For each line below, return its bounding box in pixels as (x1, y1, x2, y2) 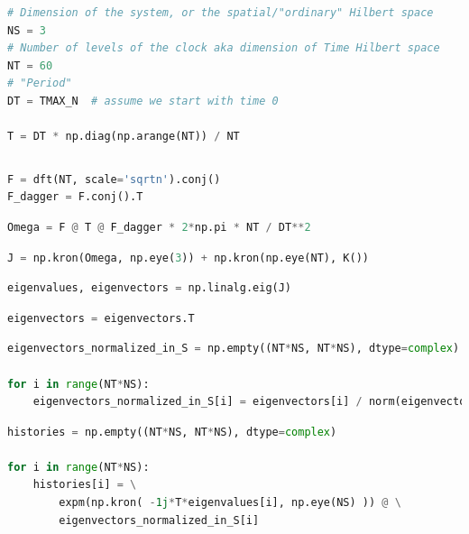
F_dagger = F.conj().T (7, 190, 143, 204)
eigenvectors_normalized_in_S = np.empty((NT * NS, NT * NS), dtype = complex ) (7, 342, 460, 355)
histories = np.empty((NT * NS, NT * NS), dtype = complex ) (7, 425, 337, 438)
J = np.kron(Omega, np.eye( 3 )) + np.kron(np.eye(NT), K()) (7, 251, 369, 264)
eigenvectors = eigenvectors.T (7, 311, 195, 325)
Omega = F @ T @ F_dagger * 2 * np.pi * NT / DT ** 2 (7, 220, 311, 234)
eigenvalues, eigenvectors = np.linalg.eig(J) (7, 281, 292, 295)
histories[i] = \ (32, 478, 137, 492)
